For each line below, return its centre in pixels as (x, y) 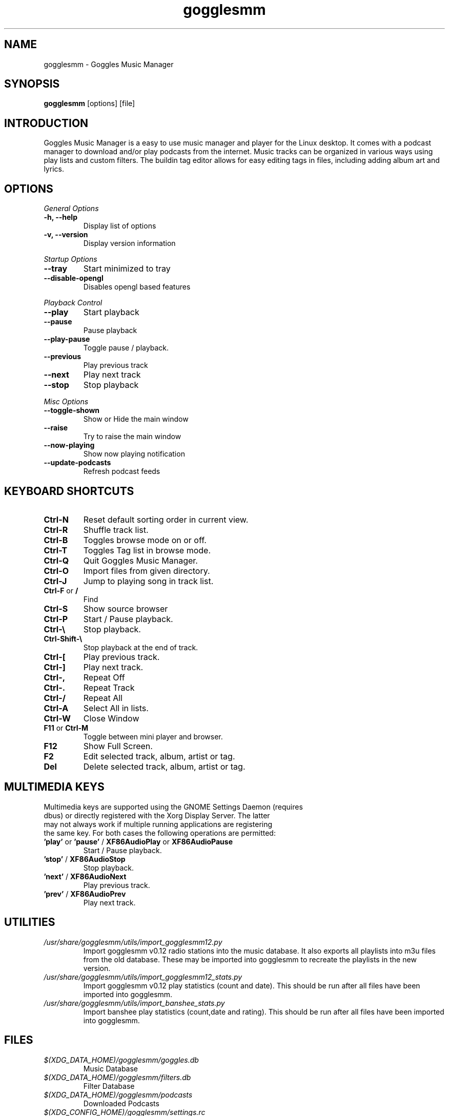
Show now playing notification (134, 454)
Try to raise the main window (132, 437)
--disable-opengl (74, 278)
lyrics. (54, 169)
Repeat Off (104, 677)
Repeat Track (109, 687)
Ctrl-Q (56, 560)
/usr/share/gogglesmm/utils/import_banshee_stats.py (134, 1003)
